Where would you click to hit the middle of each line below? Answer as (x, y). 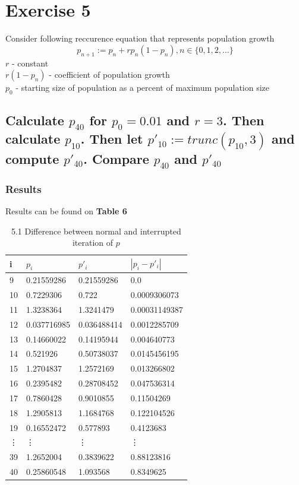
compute (32, 158)
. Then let (112, 139)
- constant (30, 63)
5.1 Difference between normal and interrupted (96, 231)
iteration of (93, 242)
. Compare (116, 158)
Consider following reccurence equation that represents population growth (140, 38)
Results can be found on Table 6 (66, 211)
